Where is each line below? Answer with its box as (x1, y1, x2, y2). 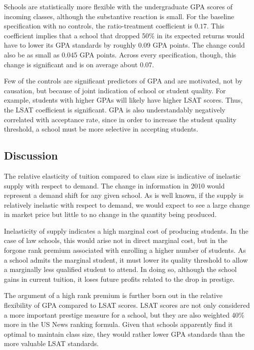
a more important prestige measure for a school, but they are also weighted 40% (4, 309, 245, 320)
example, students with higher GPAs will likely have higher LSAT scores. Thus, (4, 95, 243, 105)
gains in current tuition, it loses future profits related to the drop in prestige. (4, 273, 235, 284)
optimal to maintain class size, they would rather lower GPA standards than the (4, 328, 245, 339)
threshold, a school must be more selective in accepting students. (4, 124, 198, 134)
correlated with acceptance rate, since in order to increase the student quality (4, 114, 236, 124)
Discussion (4, 148, 58, 163)
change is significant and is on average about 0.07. (4, 59, 154, 69)
